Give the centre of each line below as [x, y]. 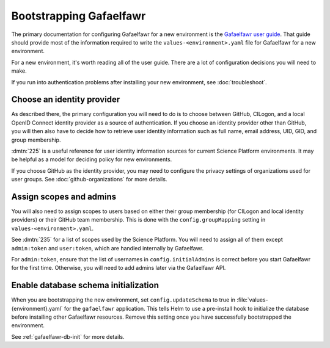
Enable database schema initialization [85, 285]
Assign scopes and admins [64, 196]
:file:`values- [252, 300]
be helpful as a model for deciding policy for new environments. [92, 159]
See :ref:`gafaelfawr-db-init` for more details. [68, 336]
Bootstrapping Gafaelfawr [79, 16]
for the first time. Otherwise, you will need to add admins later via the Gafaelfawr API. [119, 268]
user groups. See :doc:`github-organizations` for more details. [89, 179]
